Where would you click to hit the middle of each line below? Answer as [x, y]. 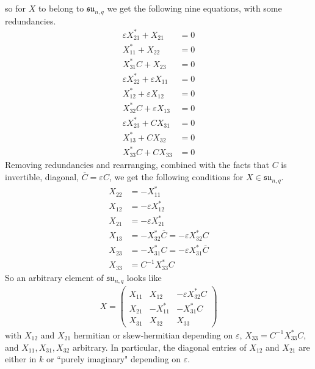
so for [15, 8]
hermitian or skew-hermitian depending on [153, 334]
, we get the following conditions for [176, 176]
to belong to [61, 8]
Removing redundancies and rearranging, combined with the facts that [137, 165]
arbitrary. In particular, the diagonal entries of [159, 347]
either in [21, 359]
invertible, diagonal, [42, 176]
